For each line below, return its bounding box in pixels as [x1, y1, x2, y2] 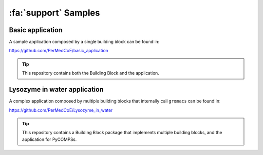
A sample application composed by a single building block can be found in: [9, 39, 160, 45]
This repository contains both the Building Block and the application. [22, 70, 159, 76]
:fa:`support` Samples [9, 7, 100, 18]
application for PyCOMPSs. [22, 136, 77, 142]
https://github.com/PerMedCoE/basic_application [9, 48, 109, 54]
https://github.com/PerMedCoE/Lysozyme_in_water [9, 107, 113, 113]
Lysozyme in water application [9, 85, 104, 94]
